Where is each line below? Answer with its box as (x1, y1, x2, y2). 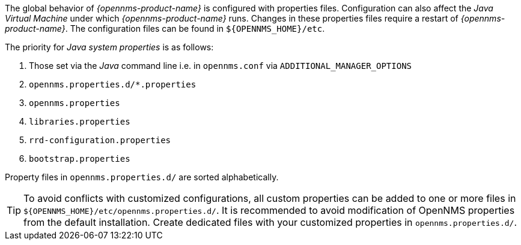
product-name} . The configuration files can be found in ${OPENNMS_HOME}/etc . (5, 23, 325, 34)
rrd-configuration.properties (29, 135, 171, 145)
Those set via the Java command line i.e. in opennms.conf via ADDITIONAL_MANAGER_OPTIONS (29, 61, 412, 71)
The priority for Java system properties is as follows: (5, 42, 214, 52)
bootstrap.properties (29, 154, 130, 164)
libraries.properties (29, 117, 130, 126)
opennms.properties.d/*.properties (29, 80, 197, 89)
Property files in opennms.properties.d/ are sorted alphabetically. (5, 172, 279, 182)
